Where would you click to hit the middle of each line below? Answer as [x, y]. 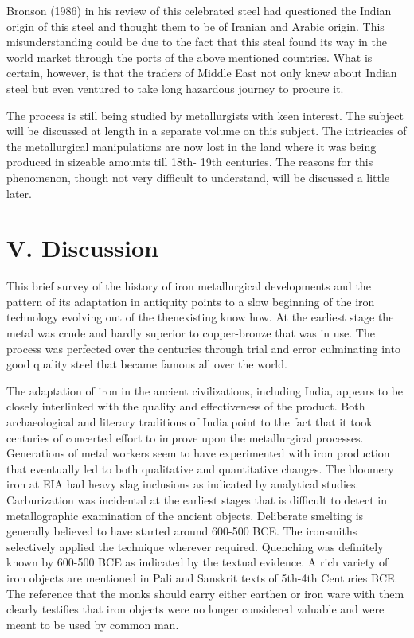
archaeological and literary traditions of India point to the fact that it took [189, 422]
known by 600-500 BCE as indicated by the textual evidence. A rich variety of [197, 562]
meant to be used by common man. [93, 624]
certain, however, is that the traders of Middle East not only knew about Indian [202, 73]
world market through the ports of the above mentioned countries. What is [189, 57]
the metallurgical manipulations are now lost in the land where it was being [191, 146]
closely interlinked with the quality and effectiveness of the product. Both [186, 406]
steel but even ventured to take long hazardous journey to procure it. [175, 88]
